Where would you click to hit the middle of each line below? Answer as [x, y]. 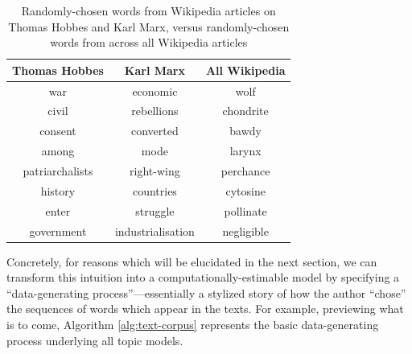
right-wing [155, 171]
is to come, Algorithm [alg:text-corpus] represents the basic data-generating [193, 324]
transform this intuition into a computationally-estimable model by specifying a [203, 277]
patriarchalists [58, 171]
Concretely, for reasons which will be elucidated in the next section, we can [192, 261]
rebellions [155, 111]
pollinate [245, 210]
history [58, 190]
